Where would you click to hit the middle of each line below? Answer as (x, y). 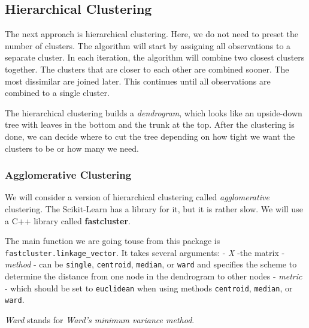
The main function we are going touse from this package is (113, 241)
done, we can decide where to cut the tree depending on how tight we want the (150, 136)
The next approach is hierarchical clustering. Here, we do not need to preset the (152, 34)
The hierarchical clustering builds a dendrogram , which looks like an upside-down (154, 112)
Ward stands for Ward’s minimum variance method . (100, 319)
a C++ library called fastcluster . (68, 220)
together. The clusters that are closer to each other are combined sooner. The (147, 69)
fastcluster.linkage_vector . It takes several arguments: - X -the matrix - (145, 252)
